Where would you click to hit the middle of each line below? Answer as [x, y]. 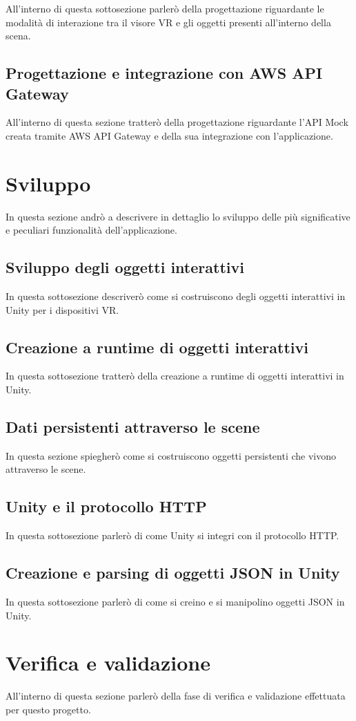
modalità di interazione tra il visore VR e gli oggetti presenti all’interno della [168, 22]
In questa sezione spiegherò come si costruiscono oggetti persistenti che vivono [171, 455]
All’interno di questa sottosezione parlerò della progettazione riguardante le [165, 8]
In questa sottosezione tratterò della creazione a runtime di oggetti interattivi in [175, 376]
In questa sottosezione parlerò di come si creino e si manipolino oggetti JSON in [175, 602]
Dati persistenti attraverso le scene [133, 427]
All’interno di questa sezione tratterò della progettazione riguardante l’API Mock [177, 122]
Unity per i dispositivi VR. [62, 309]
